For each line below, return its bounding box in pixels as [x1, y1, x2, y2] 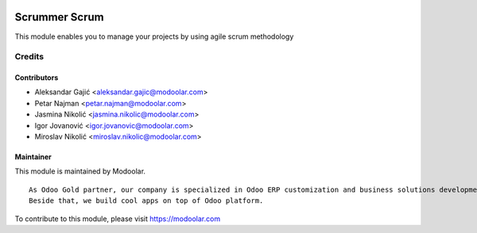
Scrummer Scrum [14, 10, 104, 24]
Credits [14, 52, 44, 63]
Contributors [14, 73, 59, 82]
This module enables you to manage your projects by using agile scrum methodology [14, 32, 294, 41]
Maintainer [14, 152, 52, 162]
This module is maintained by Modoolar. [14, 166, 146, 176]
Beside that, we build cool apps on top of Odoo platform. [29, 197, 264, 205]
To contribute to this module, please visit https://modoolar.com [14, 214, 221, 223]
